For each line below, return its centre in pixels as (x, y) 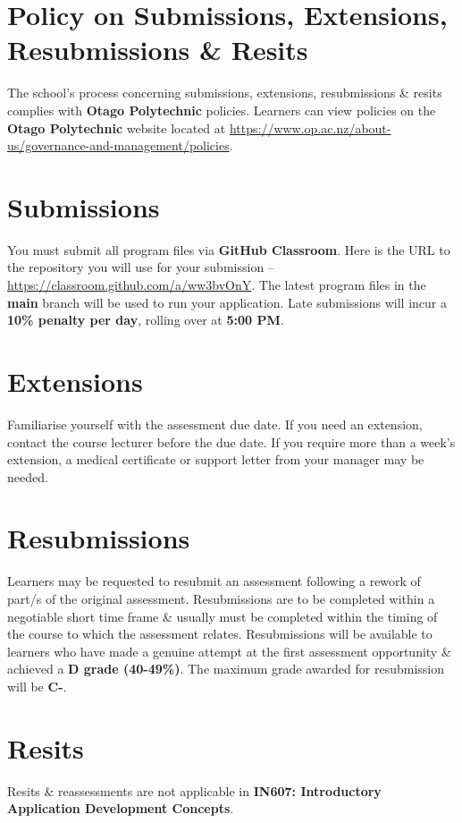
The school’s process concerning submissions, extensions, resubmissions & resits (225, 93)
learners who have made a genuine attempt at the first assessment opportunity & (229, 651)
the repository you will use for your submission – (141, 267)
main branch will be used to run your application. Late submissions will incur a (227, 302)
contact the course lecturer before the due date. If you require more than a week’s (231, 441)
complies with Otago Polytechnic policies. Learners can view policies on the (222, 110)
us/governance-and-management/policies (118, 145)
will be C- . (37, 686)
